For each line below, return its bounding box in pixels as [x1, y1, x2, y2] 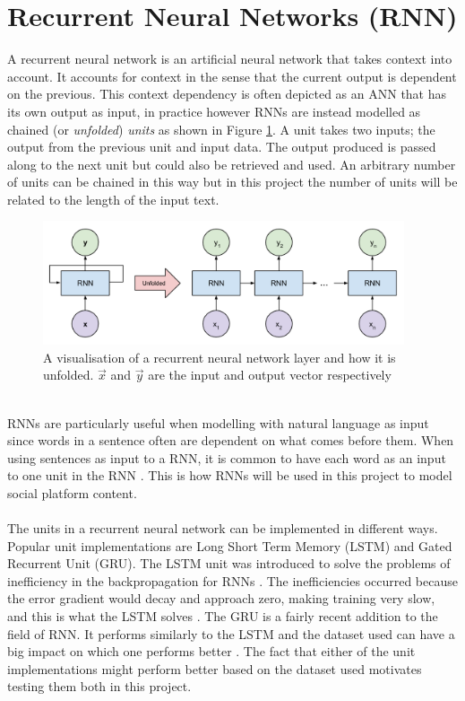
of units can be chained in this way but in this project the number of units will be [7, 172, 458, 191]
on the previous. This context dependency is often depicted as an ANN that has [7, 84, 447, 103]
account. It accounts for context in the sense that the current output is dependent [7, 66, 457, 85]
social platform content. [7, 483, 137, 502]
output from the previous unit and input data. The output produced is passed [7, 137, 436, 156]
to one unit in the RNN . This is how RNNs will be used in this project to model [7, 466, 452, 485]
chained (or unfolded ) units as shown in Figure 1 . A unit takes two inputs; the [7, 119, 435, 138]
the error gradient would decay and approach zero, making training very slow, [7, 589, 435, 608]
